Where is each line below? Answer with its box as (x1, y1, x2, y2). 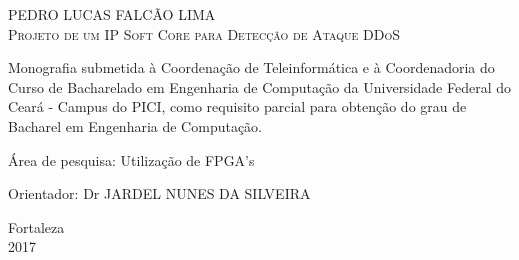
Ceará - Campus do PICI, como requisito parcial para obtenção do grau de (8, 96, 467, 117)
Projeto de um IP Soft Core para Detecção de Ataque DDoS (8, 23, 400, 44)
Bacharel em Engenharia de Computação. (8, 115, 263, 136)
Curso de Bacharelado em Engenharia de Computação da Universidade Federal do (8, 76, 511, 97)
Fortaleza (8, 216, 65, 237)
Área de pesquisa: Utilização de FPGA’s (8, 149, 255, 170)
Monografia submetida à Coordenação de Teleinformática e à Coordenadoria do (8, 57, 495, 78)
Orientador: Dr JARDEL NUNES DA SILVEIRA (8, 183, 311, 204)
